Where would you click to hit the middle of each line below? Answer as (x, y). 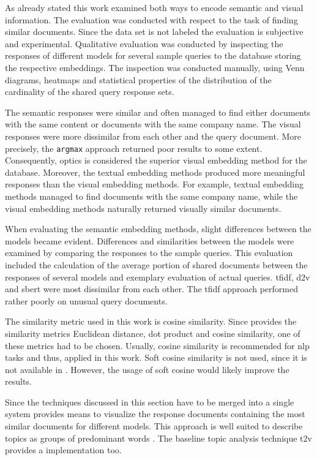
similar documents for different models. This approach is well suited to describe (154, 426)
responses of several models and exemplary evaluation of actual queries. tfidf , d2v (158, 277)
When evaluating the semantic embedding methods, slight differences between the (158, 229)
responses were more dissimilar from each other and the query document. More (153, 136)
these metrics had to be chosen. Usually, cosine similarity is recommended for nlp (157, 345)
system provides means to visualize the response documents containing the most (155, 414)
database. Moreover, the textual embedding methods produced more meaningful (155, 172)
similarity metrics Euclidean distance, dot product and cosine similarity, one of (153, 333)
